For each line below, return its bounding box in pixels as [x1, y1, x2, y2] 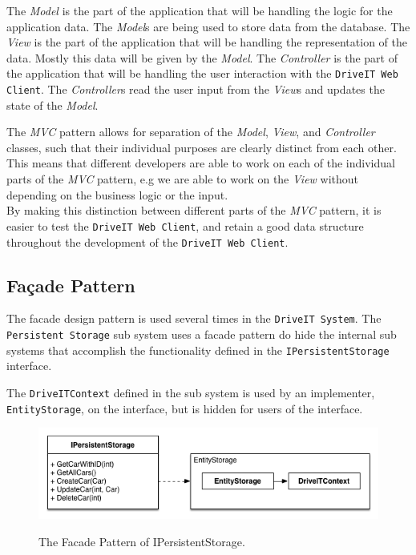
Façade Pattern [6, 272, 135, 297]
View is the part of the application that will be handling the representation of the [6, 34, 407, 50]
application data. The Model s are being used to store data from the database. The [6, 18, 410, 34]
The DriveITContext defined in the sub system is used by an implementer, [6, 384, 375, 400]
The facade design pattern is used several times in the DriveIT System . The [6, 310, 382, 327]
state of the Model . [6, 96, 99, 113]
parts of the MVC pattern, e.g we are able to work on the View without [6, 171, 359, 187]
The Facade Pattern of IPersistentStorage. [38, 533, 245, 549]
